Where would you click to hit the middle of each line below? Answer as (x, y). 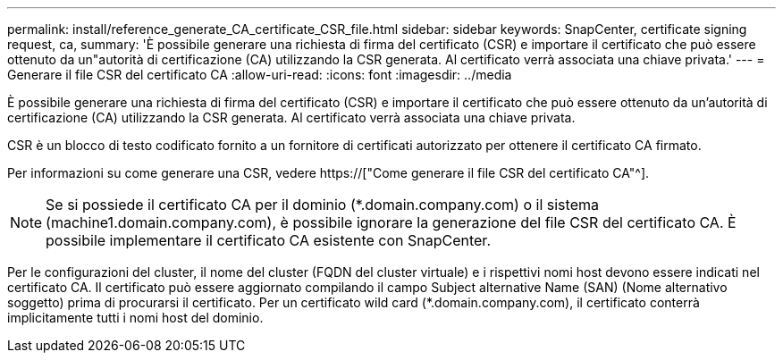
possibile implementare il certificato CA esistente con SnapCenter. (268, 240)
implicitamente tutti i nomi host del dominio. (135, 318)
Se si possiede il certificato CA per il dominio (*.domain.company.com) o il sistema (322, 205)
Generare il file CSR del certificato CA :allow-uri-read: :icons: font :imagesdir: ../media (260, 75)
